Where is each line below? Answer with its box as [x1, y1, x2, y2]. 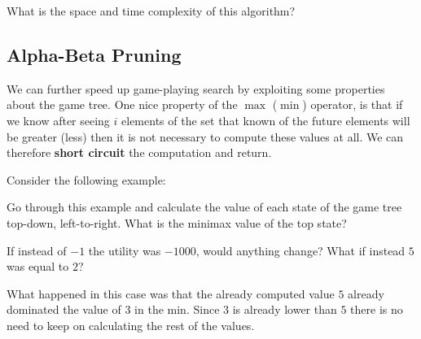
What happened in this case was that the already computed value [7, 285, 335, 302]
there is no [350, 301, 403, 318]
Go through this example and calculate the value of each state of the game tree [7, 198, 402, 215]
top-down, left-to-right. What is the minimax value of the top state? [7, 214, 347, 231]
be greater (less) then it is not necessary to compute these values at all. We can [7, 128, 404, 145]
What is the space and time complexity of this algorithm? [7, 2, 296, 19]
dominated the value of [7, 301, 121, 318]
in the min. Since [134, 301, 220, 318]
